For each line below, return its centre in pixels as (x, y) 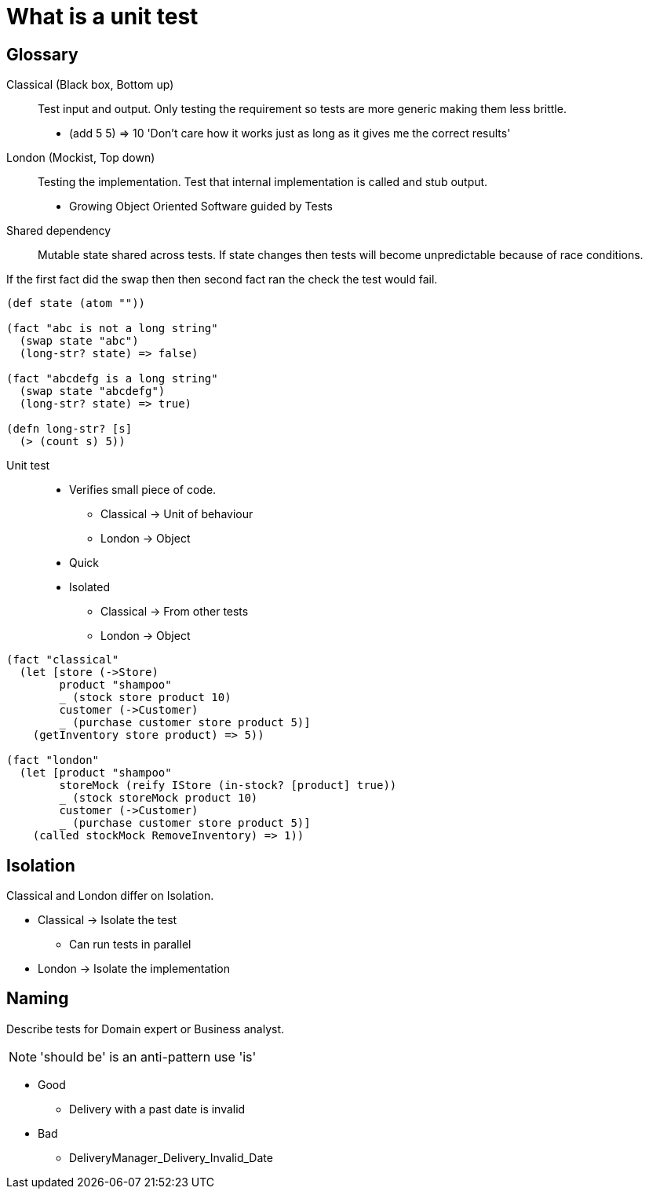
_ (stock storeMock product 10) (159, 798)
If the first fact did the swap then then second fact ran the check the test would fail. (222, 280)
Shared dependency (59, 231)
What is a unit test (102, 16)
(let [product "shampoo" (95, 773)
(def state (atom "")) (76, 303)
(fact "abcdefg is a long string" (112, 379)
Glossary (42, 54)
